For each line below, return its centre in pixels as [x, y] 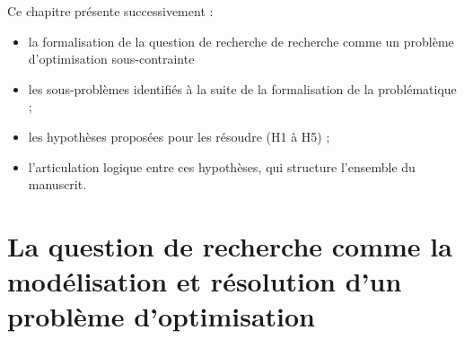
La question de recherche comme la [230, 245]
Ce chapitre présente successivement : [110, 11]
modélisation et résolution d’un [205, 281]
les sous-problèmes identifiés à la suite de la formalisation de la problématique [242, 88]
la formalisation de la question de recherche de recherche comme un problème [241, 41]
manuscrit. [57, 184]
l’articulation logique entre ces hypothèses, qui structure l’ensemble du [222, 166]
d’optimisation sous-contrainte [111, 59]
